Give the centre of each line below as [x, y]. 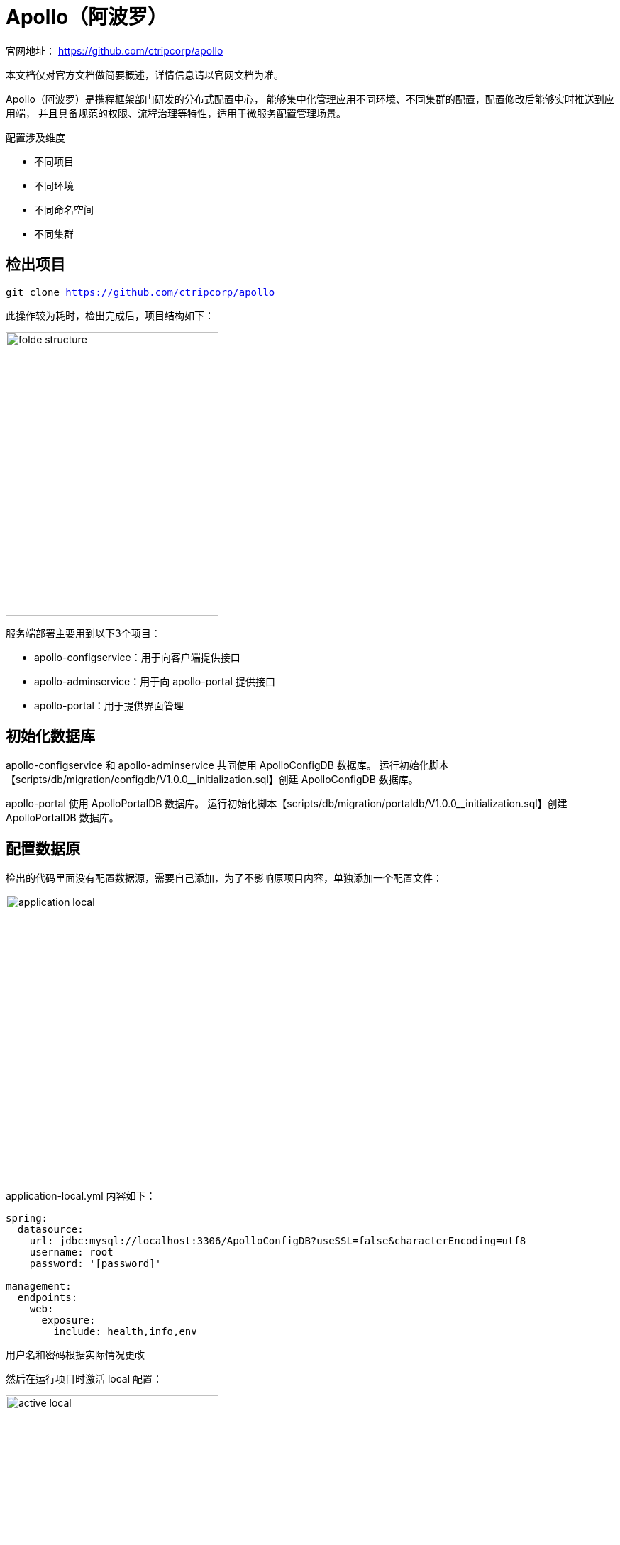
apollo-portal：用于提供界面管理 [109, 705]
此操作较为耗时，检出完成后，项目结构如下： [110, 315]
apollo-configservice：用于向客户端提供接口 [137, 657]
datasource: [50, 1230]
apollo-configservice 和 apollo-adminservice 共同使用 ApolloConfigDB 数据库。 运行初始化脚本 [227, 765]
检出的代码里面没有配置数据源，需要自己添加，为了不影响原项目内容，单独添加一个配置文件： [224, 878]
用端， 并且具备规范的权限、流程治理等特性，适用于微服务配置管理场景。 [176, 113]
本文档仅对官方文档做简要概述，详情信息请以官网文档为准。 [145, 74]
